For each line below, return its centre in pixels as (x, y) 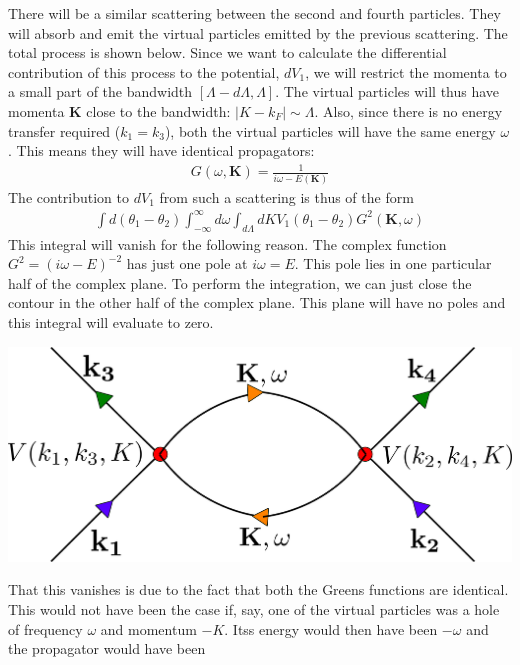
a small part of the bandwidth (100, 91)
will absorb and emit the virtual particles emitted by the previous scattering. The (258, 32)
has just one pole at (187, 263)
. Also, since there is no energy (408, 110)
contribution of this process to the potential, (144, 71)
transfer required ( (64, 130)
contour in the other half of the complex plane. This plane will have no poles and (257, 302)
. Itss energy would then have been (331, 628)
